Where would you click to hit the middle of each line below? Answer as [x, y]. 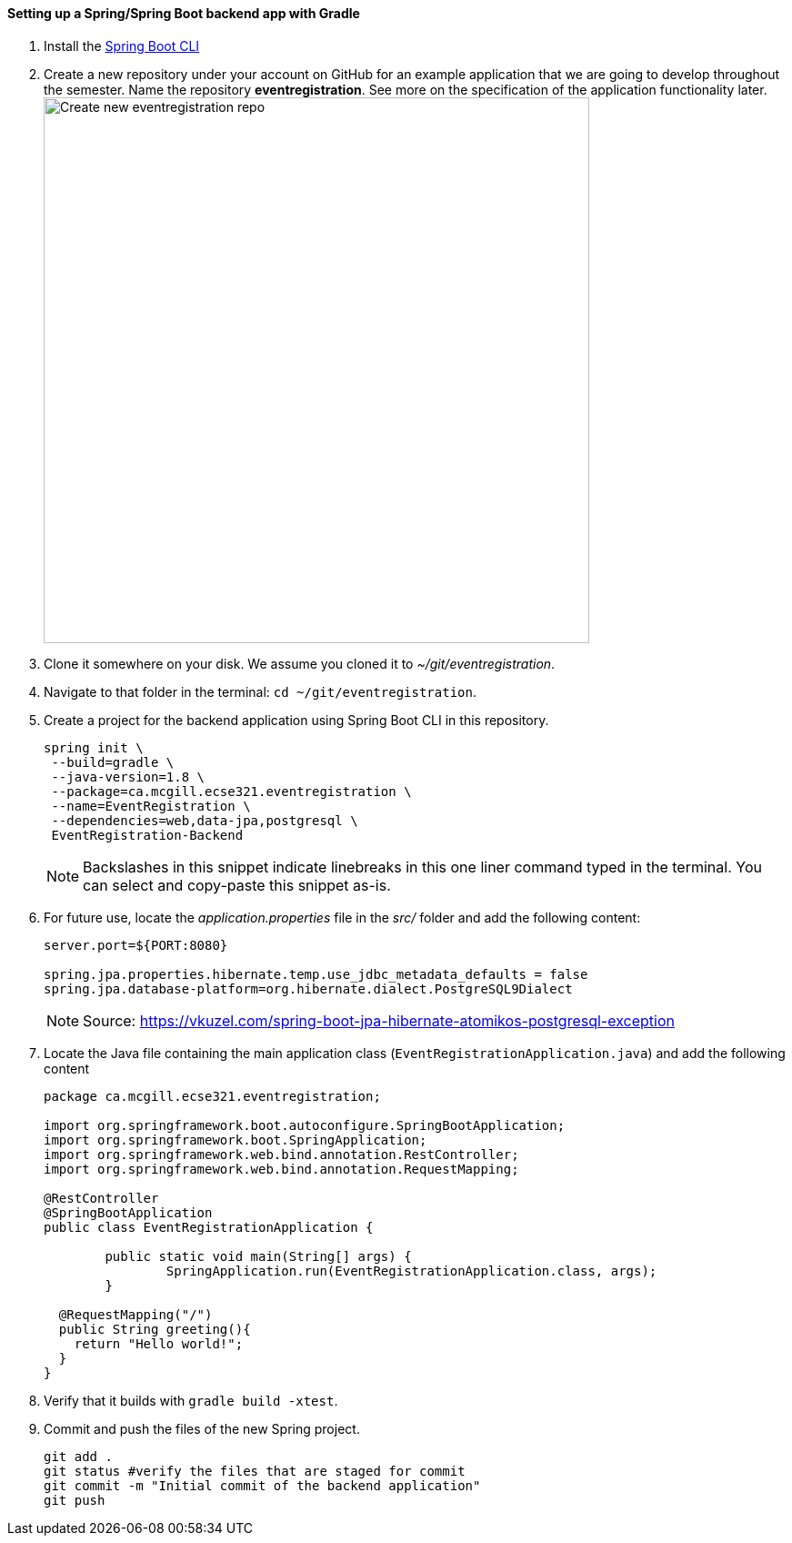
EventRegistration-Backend [147, 835]
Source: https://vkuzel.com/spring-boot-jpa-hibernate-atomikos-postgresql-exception [379, 1020]
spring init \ [94, 747]
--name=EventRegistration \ [151, 806]
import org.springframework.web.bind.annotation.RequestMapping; [281, 1169]
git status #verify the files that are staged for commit [255, 1471]
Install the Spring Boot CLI [122, 45]
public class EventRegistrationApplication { [209, 1227]
